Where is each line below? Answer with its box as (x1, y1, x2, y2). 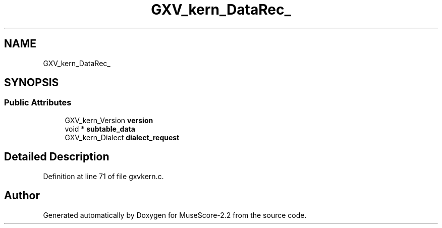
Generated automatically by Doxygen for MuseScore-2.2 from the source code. (43, 210, 307, 219)
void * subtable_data (65, 124, 135, 133)
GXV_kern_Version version (65, 116, 153, 125)
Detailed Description (4, 150, 109, 163)
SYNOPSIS (4, 76, 59, 89)
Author (4, 189, 40, 202)
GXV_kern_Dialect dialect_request (65, 133, 180, 142)
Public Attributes (4, 97, 72, 108)
